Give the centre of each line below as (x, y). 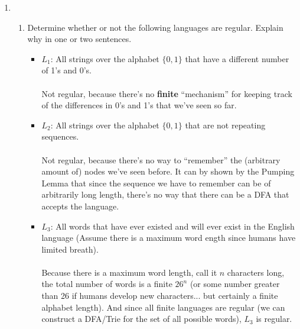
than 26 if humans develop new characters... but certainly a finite (160, 296)
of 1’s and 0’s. (66, 70)
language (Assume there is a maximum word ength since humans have (169, 238)
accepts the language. (80, 206)
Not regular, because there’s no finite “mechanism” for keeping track (167, 93)
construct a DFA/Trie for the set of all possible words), (141, 319)
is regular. (274, 319)
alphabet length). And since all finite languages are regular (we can (163, 307)
